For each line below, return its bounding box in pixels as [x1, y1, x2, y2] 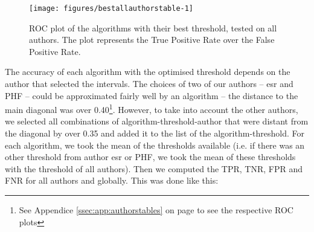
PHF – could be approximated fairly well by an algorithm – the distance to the [5, 89, 298, 101]
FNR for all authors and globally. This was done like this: [5, 174, 219, 187]
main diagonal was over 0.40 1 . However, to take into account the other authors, [5, 101, 298, 115]
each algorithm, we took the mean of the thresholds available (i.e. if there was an [5, 138, 305, 151]
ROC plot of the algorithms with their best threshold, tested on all [29, 21, 277, 34]
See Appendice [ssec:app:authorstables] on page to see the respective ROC [19, 204, 293, 216]
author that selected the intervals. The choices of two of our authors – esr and [5, 77, 293, 90]
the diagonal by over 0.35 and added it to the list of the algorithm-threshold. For [5, 127, 304, 140]
